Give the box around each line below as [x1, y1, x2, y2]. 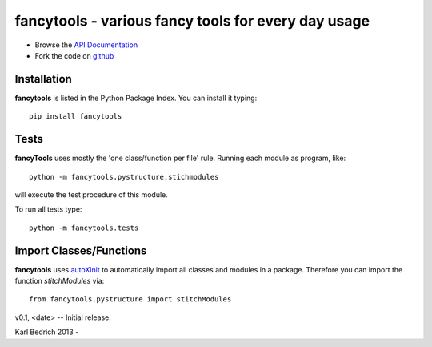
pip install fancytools [29, 112, 122, 121]
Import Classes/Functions [14, 244, 147, 257]
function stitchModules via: [14, 276, 105, 285]
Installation [14, 72, 72, 86]
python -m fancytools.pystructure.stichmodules [29, 172, 219, 181]
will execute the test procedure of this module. [14, 189, 168, 200]
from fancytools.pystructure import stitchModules [29, 295, 232, 304]
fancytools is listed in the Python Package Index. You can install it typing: [14, 93, 258, 103]
